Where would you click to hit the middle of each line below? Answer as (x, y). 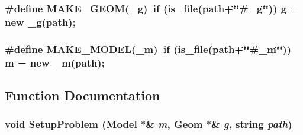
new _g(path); (40, 22)
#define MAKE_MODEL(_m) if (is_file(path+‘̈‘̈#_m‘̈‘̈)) (148, 49)
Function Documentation (83, 95)
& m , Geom (174, 124)
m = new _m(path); (55, 62)
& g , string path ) (252, 124)
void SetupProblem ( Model (71, 124)
